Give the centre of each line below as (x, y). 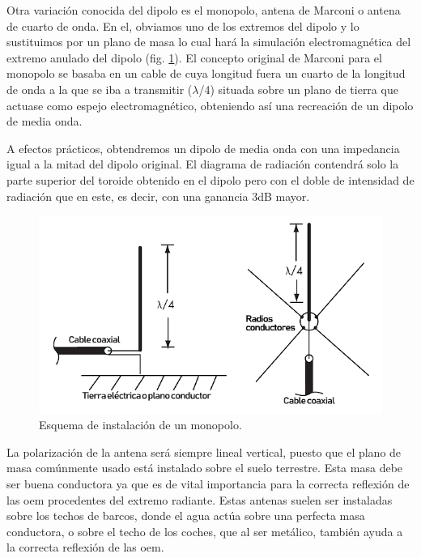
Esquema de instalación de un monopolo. (140, 425)
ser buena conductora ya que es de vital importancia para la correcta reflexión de (208, 483)
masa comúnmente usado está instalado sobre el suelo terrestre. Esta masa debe (205, 468)
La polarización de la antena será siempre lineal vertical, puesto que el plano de (204, 452)
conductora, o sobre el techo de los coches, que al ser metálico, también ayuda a (205, 531)
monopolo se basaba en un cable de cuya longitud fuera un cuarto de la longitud (206, 73)
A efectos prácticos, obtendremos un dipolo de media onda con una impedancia (203, 148)
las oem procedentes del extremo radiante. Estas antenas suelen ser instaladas (200, 499)
